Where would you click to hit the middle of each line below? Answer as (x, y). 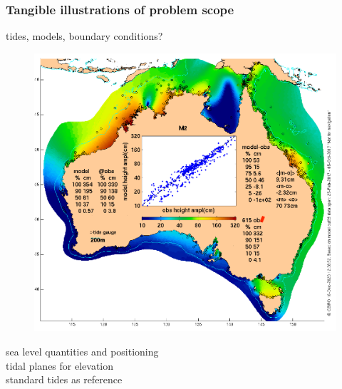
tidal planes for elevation (60, 365)
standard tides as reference (64, 379)
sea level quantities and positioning (82, 352)
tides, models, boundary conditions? (84, 36)
